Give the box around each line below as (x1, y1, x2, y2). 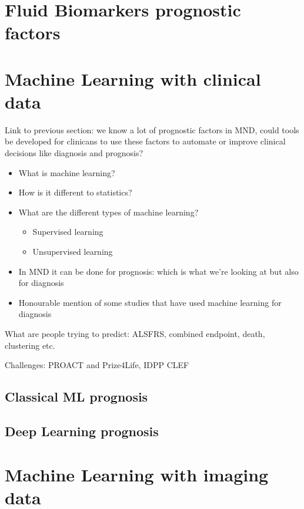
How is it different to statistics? (18, 186, 132, 198)
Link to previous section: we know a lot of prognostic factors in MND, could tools (5, 123, 299, 136)
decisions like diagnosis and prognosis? (5, 147, 143, 159)
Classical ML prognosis (5, 387, 148, 406)
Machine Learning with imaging (5, 462, 269, 486)
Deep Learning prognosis (5, 422, 159, 440)
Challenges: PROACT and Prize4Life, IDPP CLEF (5, 359, 189, 371)
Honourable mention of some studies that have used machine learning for (18, 296, 282, 308)
